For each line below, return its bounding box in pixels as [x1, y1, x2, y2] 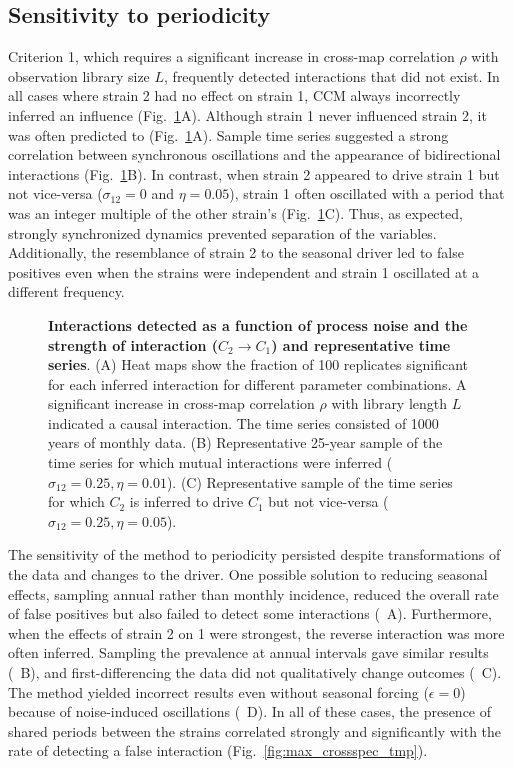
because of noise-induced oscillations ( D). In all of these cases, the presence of [8, 701, 492, 722]
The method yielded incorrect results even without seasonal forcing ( [8, 681, 429, 702]
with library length [331, 393, 448, 414]
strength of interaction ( [48, 334, 219, 355]
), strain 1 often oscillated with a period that [229, 183, 505, 204]
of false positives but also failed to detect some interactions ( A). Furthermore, [8, 603, 492, 624]
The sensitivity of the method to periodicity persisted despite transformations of [8, 544, 501, 565]
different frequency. [8, 281, 125, 302]
